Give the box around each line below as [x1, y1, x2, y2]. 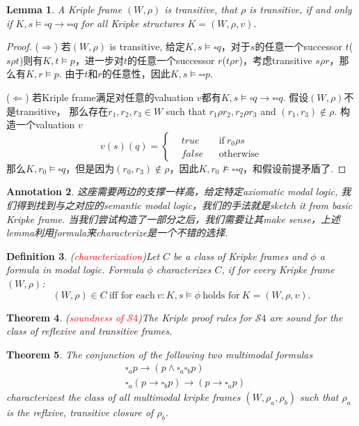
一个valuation [15, 117, 75, 132]
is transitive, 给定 [109, 39, 185, 54]
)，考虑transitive [239, 52, 312, 67]
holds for [202, 290, 240, 301]
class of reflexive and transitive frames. [6, 324, 173, 338]
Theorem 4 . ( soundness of [6, 310, 124, 324]
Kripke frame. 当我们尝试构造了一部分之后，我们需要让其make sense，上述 [6, 211, 340, 226]
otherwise [218, 149, 260, 159]
